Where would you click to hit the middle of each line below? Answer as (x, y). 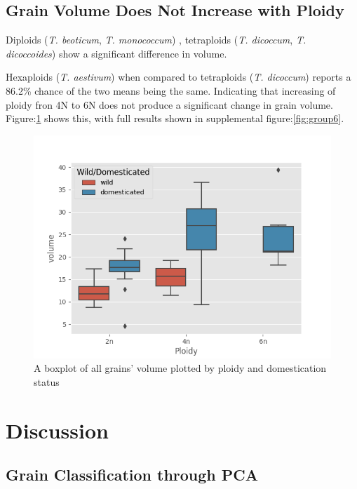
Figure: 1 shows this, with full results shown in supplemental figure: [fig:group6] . (175, 118)
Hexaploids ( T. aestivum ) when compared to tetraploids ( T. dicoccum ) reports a (178, 77)
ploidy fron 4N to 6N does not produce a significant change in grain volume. (169, 104)
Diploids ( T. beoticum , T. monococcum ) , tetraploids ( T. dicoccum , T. (156, 40)
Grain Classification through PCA (132, 475)
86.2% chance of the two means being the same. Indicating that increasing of (171, 90)
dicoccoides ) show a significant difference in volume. (116, 53)
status (47, 381)
